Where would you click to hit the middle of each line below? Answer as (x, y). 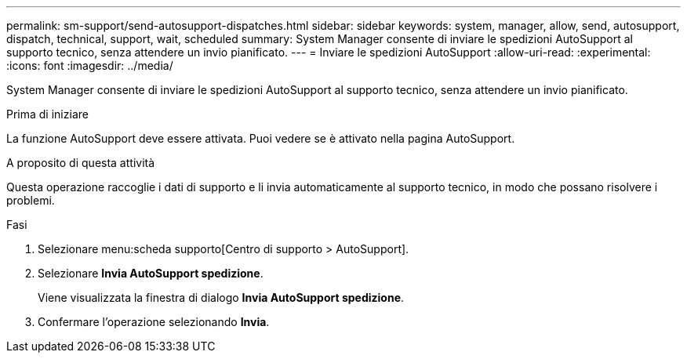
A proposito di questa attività (81, 163)
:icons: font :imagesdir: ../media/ (90, 65)
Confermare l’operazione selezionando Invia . (154, 322)
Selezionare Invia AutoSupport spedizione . (151, 273)
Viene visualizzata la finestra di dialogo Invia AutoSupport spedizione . (221, 297)
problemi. (31, 200)
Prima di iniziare (47, 114)
